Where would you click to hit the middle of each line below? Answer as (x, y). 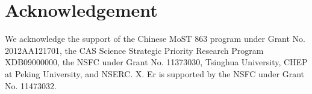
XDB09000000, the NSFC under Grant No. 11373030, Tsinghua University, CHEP (156, 62)
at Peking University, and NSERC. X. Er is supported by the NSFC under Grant (154, 73)
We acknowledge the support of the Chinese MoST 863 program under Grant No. (155, 39)
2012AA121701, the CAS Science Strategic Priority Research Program (134, 50)
